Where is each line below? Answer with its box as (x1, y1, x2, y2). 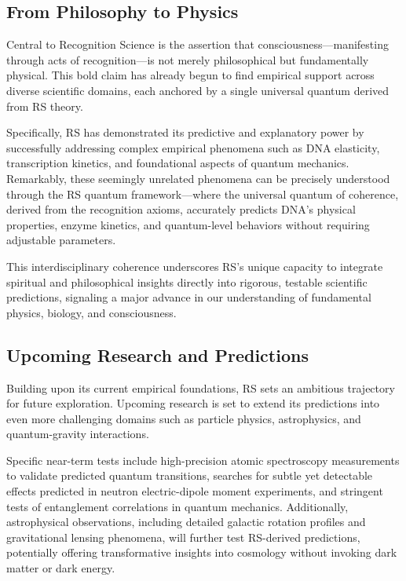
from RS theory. (6, 97, 83, 114)
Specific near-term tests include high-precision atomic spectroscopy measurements (6, 451, 400, 468)
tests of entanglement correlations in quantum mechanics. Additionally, (6, 498, 349, 514)
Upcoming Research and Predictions (6, 342, 309, 367)
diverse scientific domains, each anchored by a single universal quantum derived (6, 82, 390, 98)
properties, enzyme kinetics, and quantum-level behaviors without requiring (6, 216, 370, 232)
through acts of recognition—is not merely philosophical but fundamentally (6, 51, 369, 68)
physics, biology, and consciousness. (6, 304, 177, 320)
